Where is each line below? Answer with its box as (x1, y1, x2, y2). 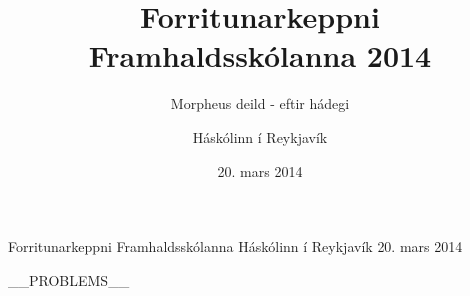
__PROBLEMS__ (8, 269, 130, 290)
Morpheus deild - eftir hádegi (170, 93, 350, 114)
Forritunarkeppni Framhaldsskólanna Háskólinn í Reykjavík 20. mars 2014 (8, 236, 463, 257)
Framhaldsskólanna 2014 (88, 35, 432, 76)
